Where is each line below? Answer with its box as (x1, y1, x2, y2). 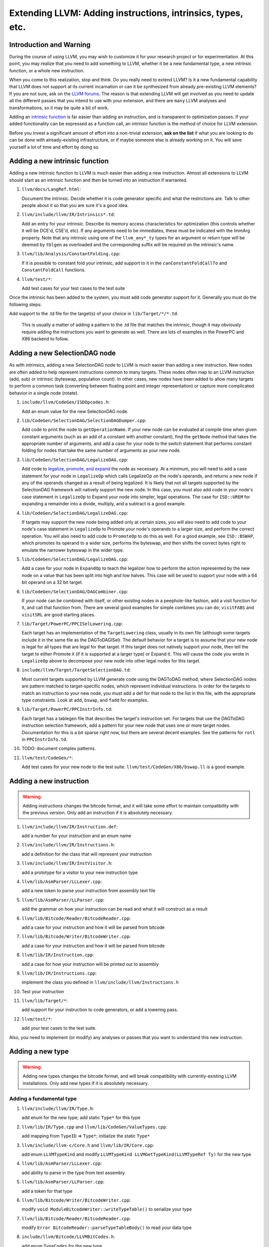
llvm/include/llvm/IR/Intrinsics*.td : (21, 211, 116, 217)
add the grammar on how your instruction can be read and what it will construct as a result (21, 906, 208, 912)
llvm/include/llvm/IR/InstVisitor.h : (21, 860, 113, 866)
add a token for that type (21, 1188, 73, 1194)
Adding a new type (9, 1047, 69, 1056)
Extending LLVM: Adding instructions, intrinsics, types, (9, 7, 244, 18)
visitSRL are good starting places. (21, 612, 96, 618)
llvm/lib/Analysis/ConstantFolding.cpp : (21, 251, 121, 257)
